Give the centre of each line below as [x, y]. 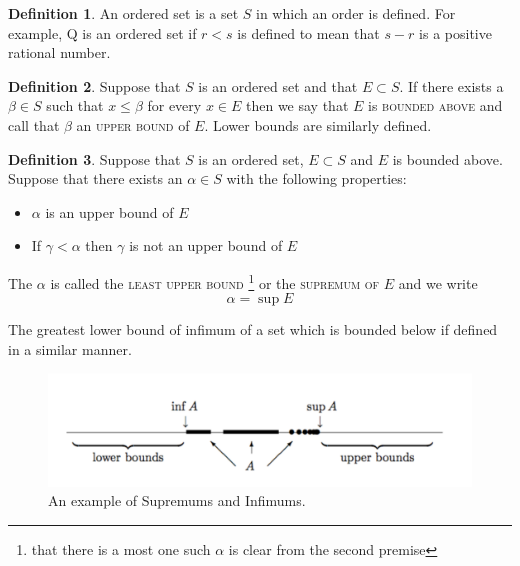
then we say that [297, 105]
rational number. [59, 52]
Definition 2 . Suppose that [94, 85]
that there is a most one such [121, 549]
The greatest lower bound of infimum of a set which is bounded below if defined [253, 329]
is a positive [455, 32]
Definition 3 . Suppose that [94, 158]
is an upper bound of [109, 211]
